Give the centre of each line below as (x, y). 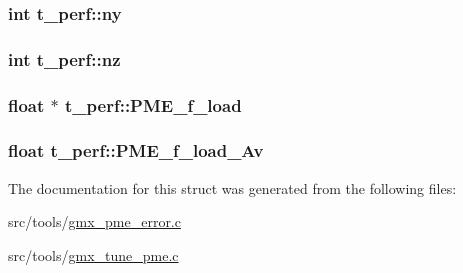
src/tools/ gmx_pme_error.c (94, 221)
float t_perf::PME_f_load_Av (136, 150)
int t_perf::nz (64, 58)
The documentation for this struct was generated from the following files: (232, 187)
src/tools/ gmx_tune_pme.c (93, 254)
